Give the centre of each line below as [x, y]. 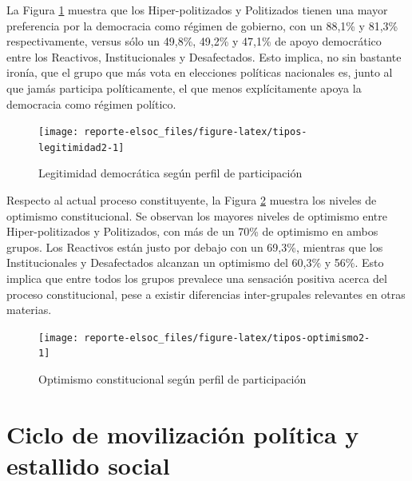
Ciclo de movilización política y [183, 433]
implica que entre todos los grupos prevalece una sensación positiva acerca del [197, 278]
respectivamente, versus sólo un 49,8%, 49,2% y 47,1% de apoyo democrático [194, 41]
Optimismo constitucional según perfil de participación [172, 379]
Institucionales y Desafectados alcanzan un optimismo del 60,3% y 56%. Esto [195, 262]
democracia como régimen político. [91, 103]
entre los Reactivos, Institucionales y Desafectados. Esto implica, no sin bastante [204, 56]
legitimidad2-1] [81, 147]
